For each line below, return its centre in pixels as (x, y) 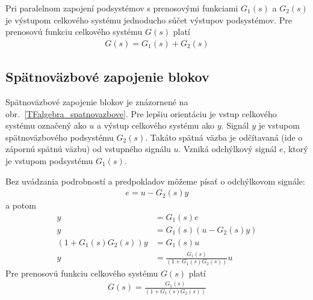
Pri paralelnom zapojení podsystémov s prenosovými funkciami (122, 8)
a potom (21, 205)
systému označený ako (46, 125)
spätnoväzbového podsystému (60, 137)
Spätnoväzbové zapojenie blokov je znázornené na (97, 102)
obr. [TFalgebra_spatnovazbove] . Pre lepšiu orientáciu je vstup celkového (141, 113)
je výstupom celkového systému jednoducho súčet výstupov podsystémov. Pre (149, 20)
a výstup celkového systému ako (156, 125)
